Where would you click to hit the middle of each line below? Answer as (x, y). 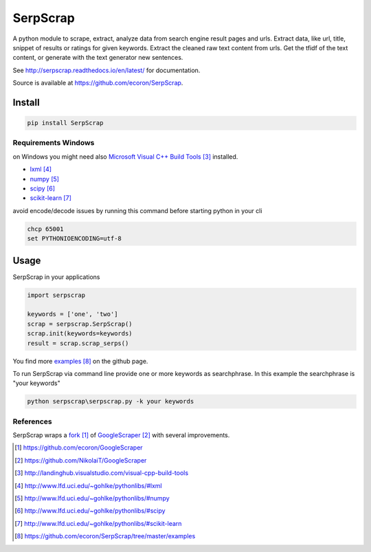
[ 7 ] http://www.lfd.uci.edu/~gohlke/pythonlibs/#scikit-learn (98, 523)
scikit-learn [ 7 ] (51, 198)
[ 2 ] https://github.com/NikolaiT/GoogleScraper (81, 460)
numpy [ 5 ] (45, 179)
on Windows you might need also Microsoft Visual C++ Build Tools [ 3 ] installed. (125, 156)
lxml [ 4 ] (41, 169)
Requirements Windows (54, 143)
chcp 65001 (45, 229)
